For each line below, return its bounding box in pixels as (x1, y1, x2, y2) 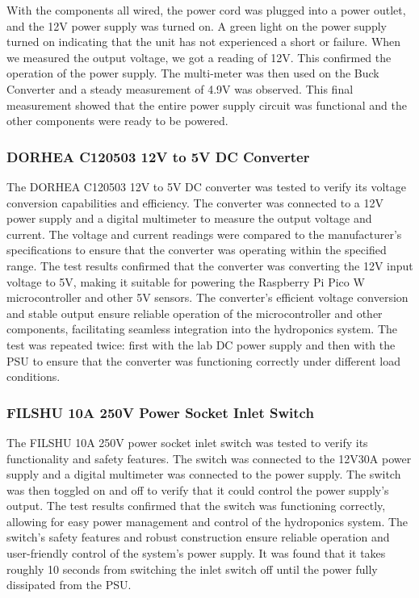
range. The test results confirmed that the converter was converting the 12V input (6, 257, 413, 274)
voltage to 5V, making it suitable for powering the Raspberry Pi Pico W (6, 273, 365, 290)
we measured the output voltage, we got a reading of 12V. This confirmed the (6, 48, 392, 65)
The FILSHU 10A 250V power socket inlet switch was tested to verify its (6, 433, 368, 450)
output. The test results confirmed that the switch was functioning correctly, (6, 497, 386, 514)
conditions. (6, 368, 61, 385)
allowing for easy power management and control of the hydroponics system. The (6, 512, 409, 529)
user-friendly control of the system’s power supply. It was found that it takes (6, 545, 386, 562)
